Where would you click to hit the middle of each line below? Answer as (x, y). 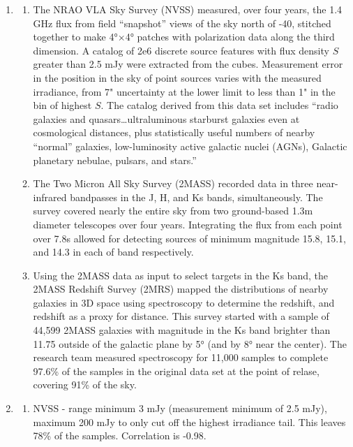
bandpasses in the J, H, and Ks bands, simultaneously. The (196, 197)
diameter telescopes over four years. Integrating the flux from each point (188, 224)
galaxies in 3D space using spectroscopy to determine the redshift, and (184, 302)
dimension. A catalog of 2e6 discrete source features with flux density (181, 50)
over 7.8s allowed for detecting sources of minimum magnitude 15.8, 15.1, (189, 238)
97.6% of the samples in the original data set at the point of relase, (176, 371)
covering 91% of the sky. (85, 384)
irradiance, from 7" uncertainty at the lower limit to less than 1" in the (184, 91)
